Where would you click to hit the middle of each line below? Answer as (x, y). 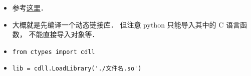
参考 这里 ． (30, 7)
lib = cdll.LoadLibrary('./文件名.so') (77, 69)
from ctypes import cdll (54, 52)
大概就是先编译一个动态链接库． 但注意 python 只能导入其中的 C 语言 (126, 24)
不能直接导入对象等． (64, 34)
